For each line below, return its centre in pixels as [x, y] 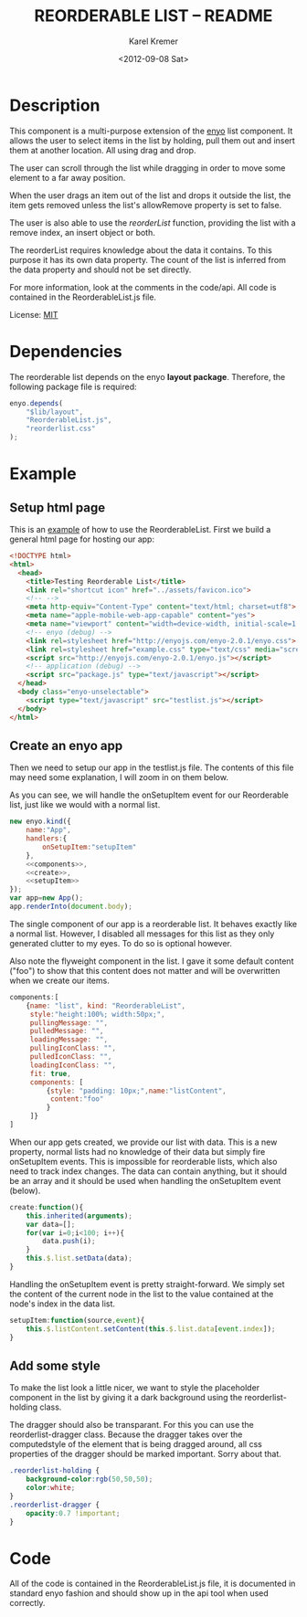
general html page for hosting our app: [82, 539]
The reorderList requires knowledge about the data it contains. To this [141, 250]
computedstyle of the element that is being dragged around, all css [136, 1444]
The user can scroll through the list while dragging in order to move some [148, 168]
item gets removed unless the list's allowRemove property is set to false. [146, 205]
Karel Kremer [153, 41]
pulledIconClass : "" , [71, 1057]
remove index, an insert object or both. [82, 232]
